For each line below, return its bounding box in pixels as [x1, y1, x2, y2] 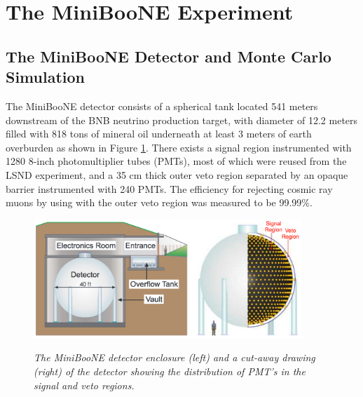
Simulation [6, 66, 85, 88]
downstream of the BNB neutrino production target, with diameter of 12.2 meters [6, 112, 358, 127]
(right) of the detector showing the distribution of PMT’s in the [34, 364, 306, 379]
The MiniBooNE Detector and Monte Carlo [6, 45, 331, 67]
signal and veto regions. [34, 377, 135, 392]
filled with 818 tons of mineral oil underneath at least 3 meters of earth [6, 126, 312, 141]
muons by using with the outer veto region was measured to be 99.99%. [6, 195, 313, 210]
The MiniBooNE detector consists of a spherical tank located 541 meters [6, 98, 318, 113]
